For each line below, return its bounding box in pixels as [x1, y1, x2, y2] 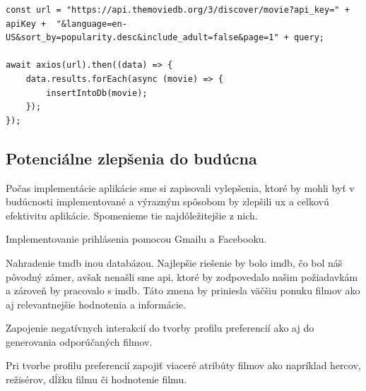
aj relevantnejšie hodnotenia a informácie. [6, 296, 186, 311]
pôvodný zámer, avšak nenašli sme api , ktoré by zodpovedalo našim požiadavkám [6, 269, 358, 284]
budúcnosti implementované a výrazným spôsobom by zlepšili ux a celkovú [6, 194, 329, 209]
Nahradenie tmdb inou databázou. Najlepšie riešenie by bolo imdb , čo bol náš [6, 255, 343, 270]
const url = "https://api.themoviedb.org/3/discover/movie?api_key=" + [6, 5, 350, 15]
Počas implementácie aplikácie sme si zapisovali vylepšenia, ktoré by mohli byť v [6, 180, 355, 195]
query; [294, 32, 325, 43]
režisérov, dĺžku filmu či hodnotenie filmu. [6, 372, 187, 387]
